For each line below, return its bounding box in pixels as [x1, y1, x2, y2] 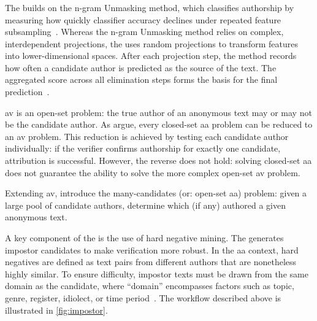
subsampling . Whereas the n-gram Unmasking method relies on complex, [5, 25, 284, 38]
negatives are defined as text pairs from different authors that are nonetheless [5, 255, 297, 268]
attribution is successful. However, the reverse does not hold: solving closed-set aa [5, 154, 312, 167]
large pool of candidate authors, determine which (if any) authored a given [5, 198, 286, 211]
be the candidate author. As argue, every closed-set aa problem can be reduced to [5, 118, 313, 131]
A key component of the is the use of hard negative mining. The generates [5, 231, 284, 244]
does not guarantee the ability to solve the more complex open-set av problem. [5, 166, 300, 179]
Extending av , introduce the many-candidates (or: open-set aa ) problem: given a [5, 187, 307, 199]
